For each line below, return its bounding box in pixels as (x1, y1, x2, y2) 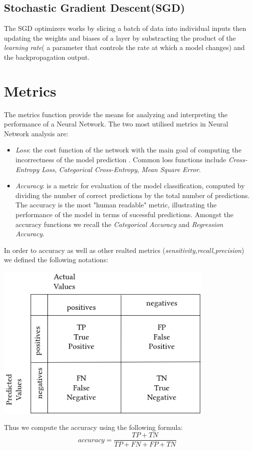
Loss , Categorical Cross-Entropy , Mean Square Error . (42, 164, 201, 174)
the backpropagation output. (4, 51, 90, 62)
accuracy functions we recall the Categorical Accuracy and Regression (15, 219, 223, 229)
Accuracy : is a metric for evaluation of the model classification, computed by (15, 180, 245, 191)
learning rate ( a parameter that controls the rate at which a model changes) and (4, 42, 245, 52)
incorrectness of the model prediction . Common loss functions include (15, 154, 227, 165)
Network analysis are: (4, 128, 69, 138)
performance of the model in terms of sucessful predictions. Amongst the (15, 209, 233, 220)
